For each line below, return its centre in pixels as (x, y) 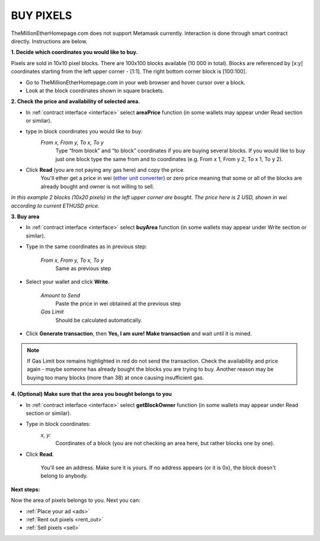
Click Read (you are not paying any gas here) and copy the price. (105, 170)
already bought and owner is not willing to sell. (97, 186)
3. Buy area (25, 216)
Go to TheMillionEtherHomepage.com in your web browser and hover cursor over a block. (136, 82)
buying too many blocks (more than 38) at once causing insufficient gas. (116, 377)
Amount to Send (60, 295)
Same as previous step (83, 268)
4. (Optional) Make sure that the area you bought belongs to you (91, 394)
